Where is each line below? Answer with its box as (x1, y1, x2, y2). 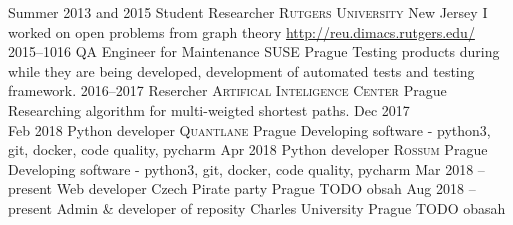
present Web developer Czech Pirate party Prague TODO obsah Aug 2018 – (8, 178, 476, 199)
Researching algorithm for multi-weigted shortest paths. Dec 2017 (8, 99, 410, 120)
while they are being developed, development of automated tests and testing (8, 60, 475, 81)
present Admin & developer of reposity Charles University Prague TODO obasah (8, 197, 506, 218)
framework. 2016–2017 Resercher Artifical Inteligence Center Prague (8, 80, 447, 101)
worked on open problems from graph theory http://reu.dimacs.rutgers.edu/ (8, 21, 475, 42)
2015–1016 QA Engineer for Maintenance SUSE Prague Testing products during (8, 41, 500, 62)
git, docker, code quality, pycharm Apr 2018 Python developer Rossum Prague (8, 139, 488, 160)
